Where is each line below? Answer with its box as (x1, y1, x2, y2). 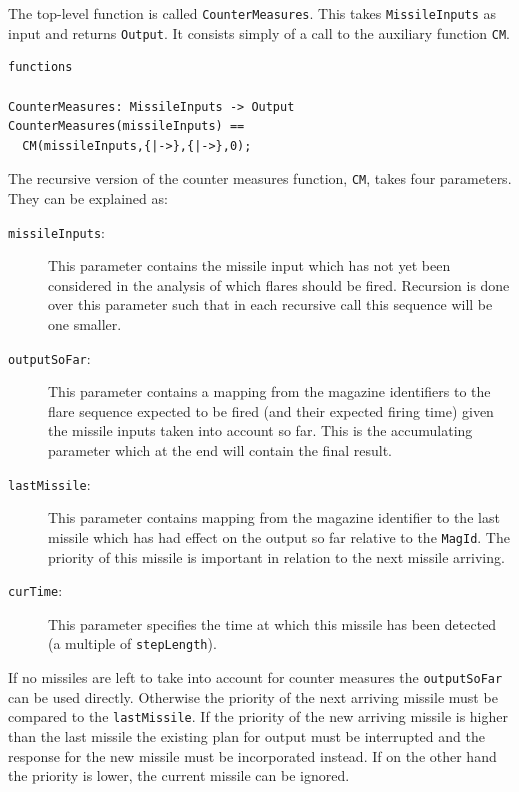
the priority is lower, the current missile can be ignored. (8, 765, 350, 786)
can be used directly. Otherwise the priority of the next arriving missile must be (8, 686, 498, 707)
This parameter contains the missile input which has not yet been (48, 255, 451, 276)
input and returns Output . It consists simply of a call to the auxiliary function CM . (8, 22, 510, 43)
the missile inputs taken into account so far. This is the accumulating (48, 420, 473, 441)
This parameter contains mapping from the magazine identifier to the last (48, 507, 500, 528)
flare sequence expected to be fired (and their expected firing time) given (48, 400, 494, 421)
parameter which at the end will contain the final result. (48, 440, 392, 460)
